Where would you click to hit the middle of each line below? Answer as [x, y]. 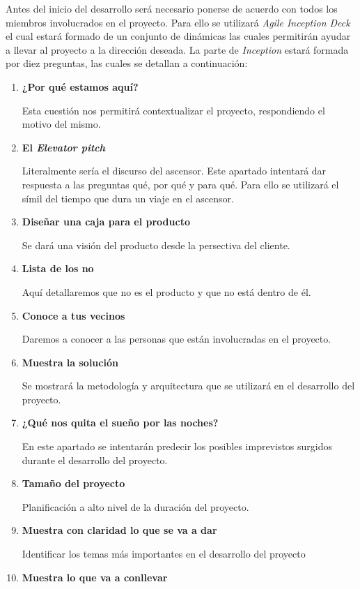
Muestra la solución [70, 362]
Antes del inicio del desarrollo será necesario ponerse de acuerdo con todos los [172, 8]
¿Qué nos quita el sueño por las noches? [120, 423]
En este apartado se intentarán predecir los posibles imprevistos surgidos [177, 446]
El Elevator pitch [64, 147]
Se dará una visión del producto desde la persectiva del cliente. [156, 245]
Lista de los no [58, 268]
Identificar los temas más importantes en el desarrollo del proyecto [164, 554]
